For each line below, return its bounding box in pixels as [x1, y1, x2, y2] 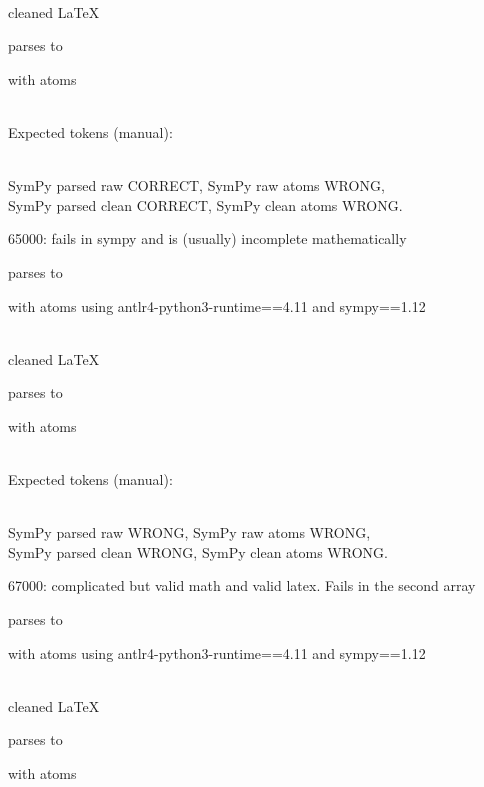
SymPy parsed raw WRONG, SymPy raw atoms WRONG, [8, 522, 371, 543]
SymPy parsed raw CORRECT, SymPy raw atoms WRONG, [8, 175, 385, 196]
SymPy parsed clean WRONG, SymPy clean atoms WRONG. [8, 541, 388, 562]
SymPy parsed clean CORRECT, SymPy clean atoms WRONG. [8, 194, 403, 215]
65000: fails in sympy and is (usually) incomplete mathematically [8, 228, 407, 249]
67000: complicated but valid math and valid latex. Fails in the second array [8, 575, 476, 596]
